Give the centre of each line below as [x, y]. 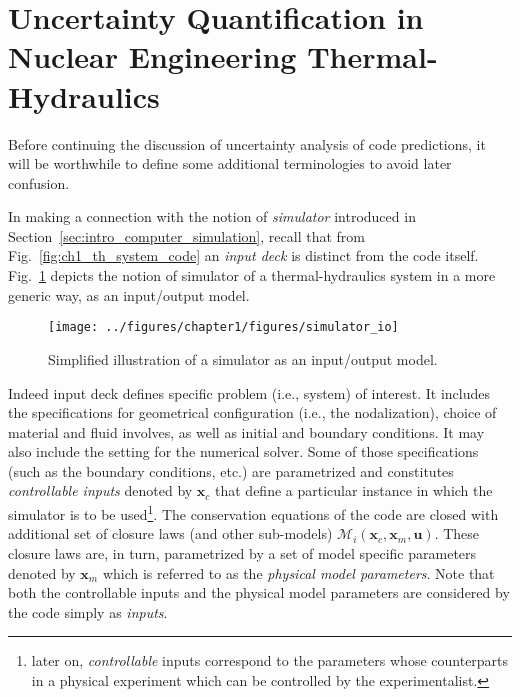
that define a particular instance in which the [354, 490]
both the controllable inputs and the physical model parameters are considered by [259, 592]
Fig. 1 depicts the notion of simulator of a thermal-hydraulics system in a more [252, 275]
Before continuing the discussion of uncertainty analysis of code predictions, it [247, 143]
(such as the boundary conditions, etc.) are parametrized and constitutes [231, 470]
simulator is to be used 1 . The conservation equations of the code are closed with [253, 512]
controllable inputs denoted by [100, 490]
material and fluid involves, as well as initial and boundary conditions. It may [246, 431]
